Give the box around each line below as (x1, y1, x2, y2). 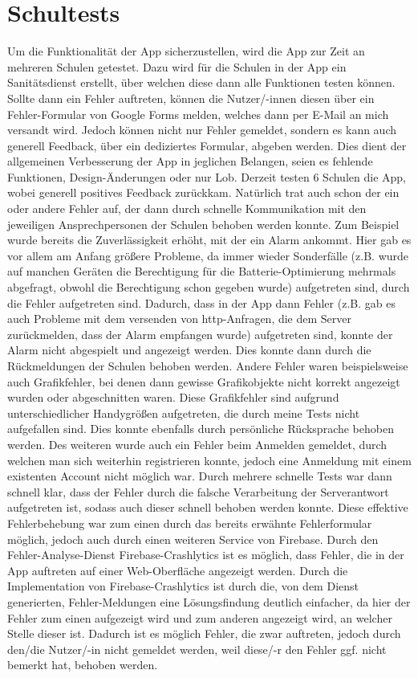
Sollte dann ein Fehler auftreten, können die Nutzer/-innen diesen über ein (7, 89, 375, 106)
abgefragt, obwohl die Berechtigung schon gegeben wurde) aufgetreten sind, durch (7, 279, 410, 296)
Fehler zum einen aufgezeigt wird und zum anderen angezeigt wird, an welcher (7, 609, 392, 626)
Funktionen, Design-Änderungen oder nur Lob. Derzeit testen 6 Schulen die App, (7, 168, 406, 185)
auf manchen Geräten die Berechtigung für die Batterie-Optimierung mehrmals (7, 263, 396, 280)
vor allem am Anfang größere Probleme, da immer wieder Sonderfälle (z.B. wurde (7, 247, 409, 263)
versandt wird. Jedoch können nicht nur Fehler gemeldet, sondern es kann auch (7, 121, 396, 138)
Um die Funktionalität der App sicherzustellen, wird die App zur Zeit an (7, 43, 365, 59)
